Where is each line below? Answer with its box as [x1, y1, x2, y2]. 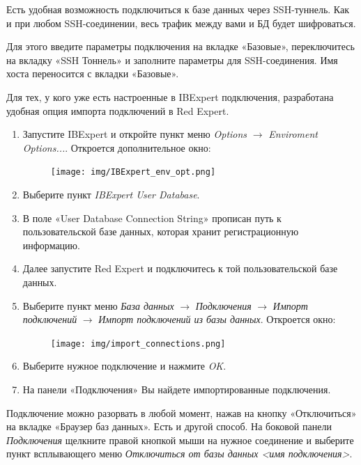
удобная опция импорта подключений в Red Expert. [6, 103, 229, 118]
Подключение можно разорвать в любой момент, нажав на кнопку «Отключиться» [6, 405, 357, 420]
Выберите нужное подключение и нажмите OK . [22, 358, 226, 373]
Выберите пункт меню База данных [22, 298, 174, 313]
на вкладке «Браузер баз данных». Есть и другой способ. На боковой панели [6, 419, 332, 434]
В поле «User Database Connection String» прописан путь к [22, 210, 282, 225]
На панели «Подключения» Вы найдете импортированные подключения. [22, 382, 331, 396]
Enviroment [268, 127, 318, 141]
